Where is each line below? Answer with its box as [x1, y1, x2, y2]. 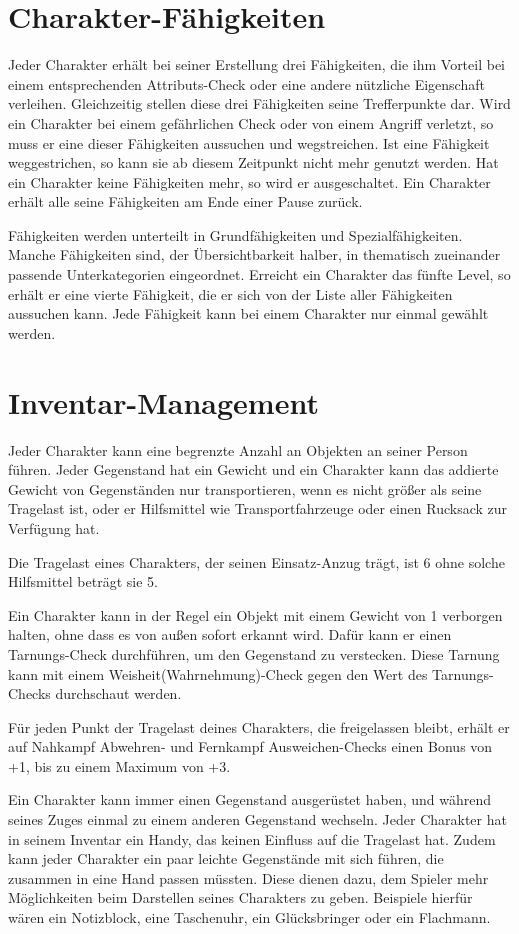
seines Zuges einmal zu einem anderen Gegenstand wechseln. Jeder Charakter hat [8, 809, 507, 830]
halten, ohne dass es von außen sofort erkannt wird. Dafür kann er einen [8, 624, 452, 645]
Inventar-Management [8, 381, 319, 422]
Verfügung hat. [8, 517, 100, 538]
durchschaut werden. [55, 683, 182, 704]
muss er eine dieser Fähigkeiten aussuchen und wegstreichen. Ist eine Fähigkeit [8, 132, 490, 153]
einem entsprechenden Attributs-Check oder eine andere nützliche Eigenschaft [8, 73, 485, 94]
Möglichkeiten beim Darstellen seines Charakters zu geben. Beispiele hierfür [8, 887, 473, 908]
